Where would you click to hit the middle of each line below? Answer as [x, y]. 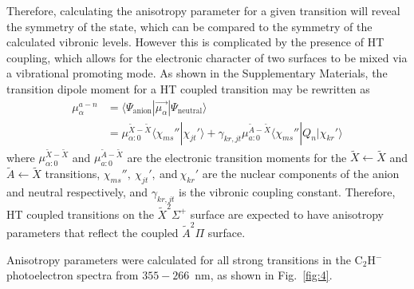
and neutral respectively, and [77, 192]
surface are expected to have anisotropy [287, 214]
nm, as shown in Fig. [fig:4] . [264, 275]
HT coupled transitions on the [80, 214]
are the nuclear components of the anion [301, 174]
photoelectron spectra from [73, 275]
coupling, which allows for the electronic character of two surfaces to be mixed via [207, 57]
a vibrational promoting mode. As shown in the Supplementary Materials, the [197, 73]
